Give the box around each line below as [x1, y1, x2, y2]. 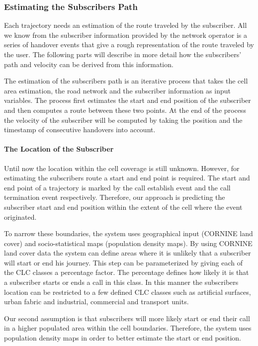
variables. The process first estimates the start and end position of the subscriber [4, 95, 251, 105]
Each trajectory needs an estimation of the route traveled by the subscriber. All [4, 20, 247, 30]
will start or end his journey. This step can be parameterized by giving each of [4, 257, 243, 267]
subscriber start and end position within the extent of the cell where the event [4, 201, 243, 212]
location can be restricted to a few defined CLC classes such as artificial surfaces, [4, 286, 251, 297]
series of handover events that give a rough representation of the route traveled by [4, 39, 255, 50]
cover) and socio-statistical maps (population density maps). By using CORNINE [4, 238, 253, 248]
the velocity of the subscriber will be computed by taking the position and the [4, 114, 243, 125]
